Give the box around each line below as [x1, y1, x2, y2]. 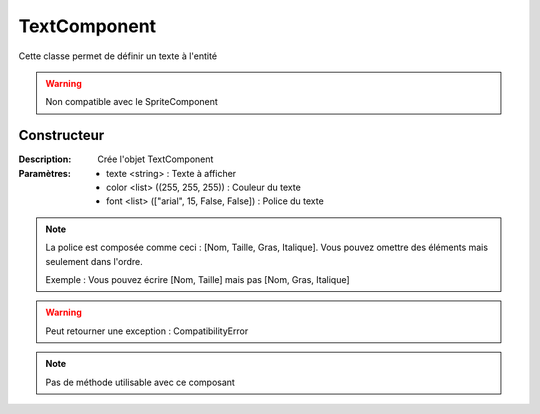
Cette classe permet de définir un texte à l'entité [18, 50, 218, 62]
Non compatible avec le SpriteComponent [45, 96, 219, 108]
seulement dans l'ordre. [45, 255, 144, 267]
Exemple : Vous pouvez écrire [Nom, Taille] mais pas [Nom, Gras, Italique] [45, 273, 350, 285]
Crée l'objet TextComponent [97, 153, 214, 165]
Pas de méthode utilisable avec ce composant [45, 376, 235, 388]
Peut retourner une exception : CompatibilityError [45, 325, 249, 337]
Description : [18, 153, 72, 165]
